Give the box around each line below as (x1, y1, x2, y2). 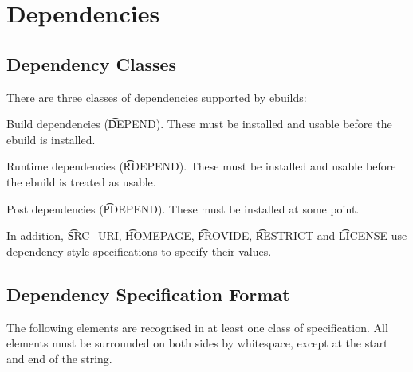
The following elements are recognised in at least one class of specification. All (6, 319, 388, 335)
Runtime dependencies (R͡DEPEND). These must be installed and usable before (6, 158, 396, 174)
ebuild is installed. (6, 131, 96, 147)
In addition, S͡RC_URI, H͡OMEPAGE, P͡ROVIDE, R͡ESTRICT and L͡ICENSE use (6, 227, 407, 244)
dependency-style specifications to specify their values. (6, 242, 272, 259)
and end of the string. (6, 350, 112, 366)
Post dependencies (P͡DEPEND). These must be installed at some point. (6, 200, 360, 217)
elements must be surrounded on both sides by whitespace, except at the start (6, 335, 388, 351)
